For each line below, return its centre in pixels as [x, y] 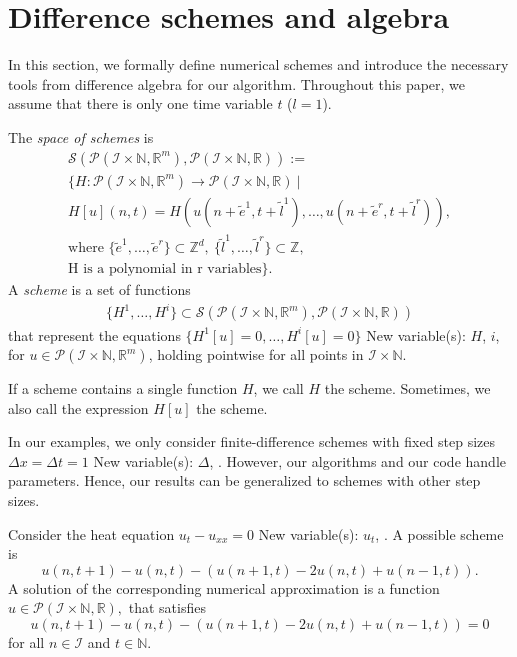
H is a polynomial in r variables [165, 269]
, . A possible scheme [439, 533]
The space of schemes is [81, 136]
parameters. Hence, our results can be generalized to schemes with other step [244, 480]
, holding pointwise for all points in [256, 354]
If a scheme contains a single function [123, 388]
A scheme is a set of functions [99, 289]
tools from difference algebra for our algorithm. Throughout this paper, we [237, 83]
